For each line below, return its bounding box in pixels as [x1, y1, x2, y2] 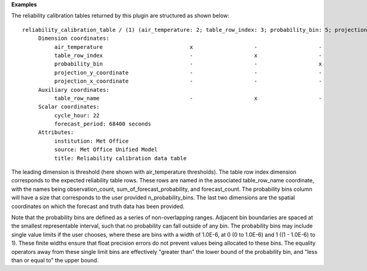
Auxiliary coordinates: [38, 86, 109, 93]
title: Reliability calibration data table [54, 155, 187, 161]
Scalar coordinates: [38, 103, 100, 110]
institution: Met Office [54, 138, 129, 144]
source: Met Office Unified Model [54, 146, 158, 153]
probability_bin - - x [54, 61, 322, 67]
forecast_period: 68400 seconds [54, 121, 152, 128]
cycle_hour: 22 [54, 112, 100, 119]
